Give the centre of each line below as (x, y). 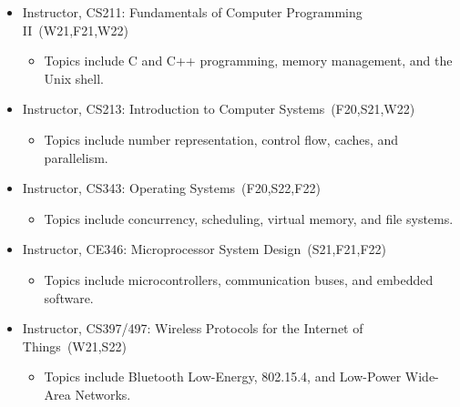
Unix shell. (74, 78)
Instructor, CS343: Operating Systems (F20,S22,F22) (171, 188)
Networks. (103, 394)
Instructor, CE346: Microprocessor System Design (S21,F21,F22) (204, 249)
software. (69, 297)
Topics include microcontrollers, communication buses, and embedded (239, 279)
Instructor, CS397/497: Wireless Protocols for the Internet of (193, 328)
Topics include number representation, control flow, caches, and (221, 139)
